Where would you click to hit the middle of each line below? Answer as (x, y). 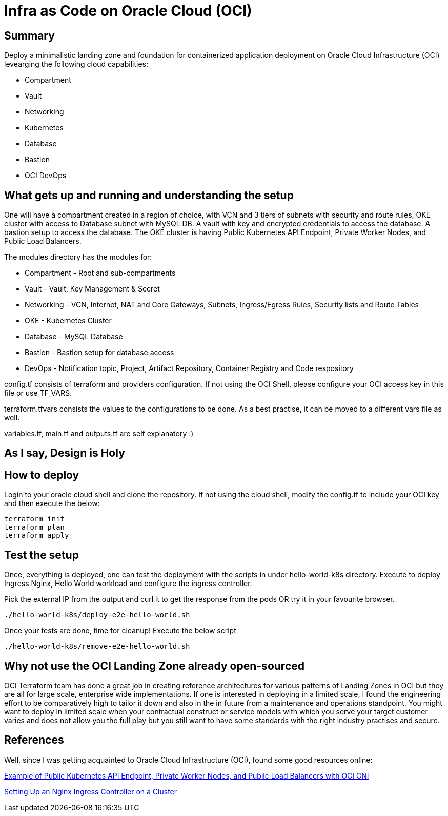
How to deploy (42, 475)
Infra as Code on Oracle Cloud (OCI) (128, 11)
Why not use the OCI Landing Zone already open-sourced (154, 666)
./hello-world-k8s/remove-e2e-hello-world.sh (97, 646)
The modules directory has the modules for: (78, 257)
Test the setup (42, 555)
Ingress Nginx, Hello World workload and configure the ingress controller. (128, 584)
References (34, 740)
